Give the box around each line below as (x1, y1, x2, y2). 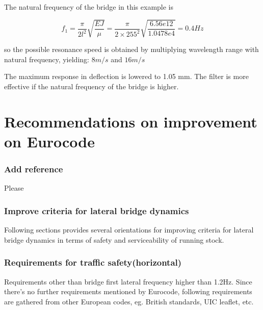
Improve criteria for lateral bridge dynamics (4, 204, 189, 217)
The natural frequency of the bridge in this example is (4, 2, 174, 12)
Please (4, 183, 24, 193)
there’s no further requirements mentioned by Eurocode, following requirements (4, 286, 252, 297)
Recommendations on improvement (4, 111, 257, 132)
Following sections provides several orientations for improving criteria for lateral (4, 224, 254, 235)
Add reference (4, 163, 63, 175)
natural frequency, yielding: (4, 54, 89, 64)
